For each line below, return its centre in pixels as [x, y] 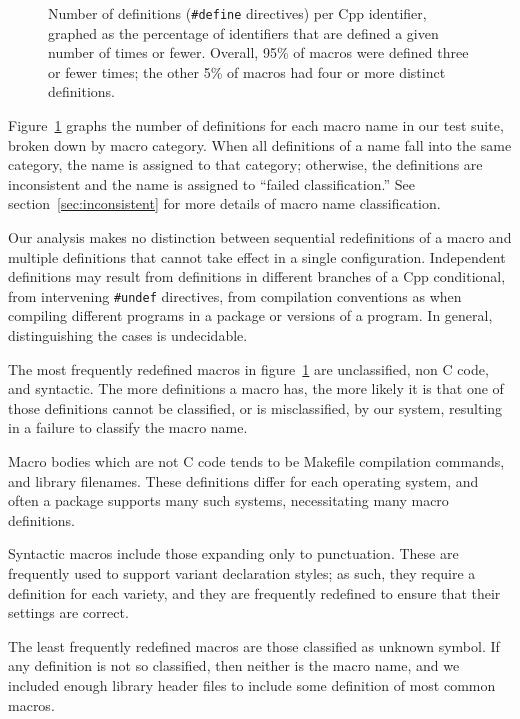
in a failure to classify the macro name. [128, 427]
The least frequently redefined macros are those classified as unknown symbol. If [254, 645]
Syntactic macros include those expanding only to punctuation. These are [233, 553]
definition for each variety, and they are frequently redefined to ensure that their [254, 592]
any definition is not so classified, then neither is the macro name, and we [234, 665]
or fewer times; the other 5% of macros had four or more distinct [247, 71]
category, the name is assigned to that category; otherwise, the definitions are [245, 164]
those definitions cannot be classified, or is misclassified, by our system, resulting [255, 407]
